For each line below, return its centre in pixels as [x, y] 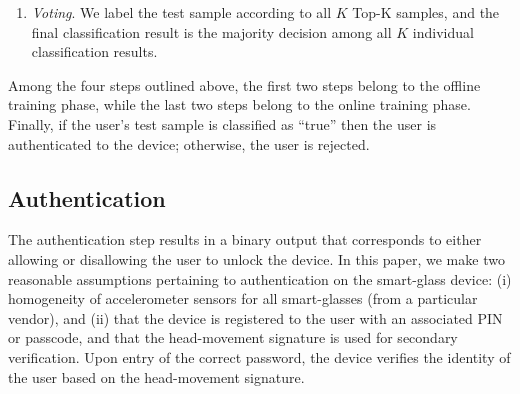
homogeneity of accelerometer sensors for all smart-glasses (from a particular [243, 298]
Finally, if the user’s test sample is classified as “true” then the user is [222, 123]
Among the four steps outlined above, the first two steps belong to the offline [244, 84]
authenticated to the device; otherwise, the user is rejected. [189, 143]
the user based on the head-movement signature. [156, 376]
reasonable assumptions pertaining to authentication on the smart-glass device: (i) [260, 278]
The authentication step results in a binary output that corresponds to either [245, 239]
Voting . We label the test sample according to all [181, 12]
